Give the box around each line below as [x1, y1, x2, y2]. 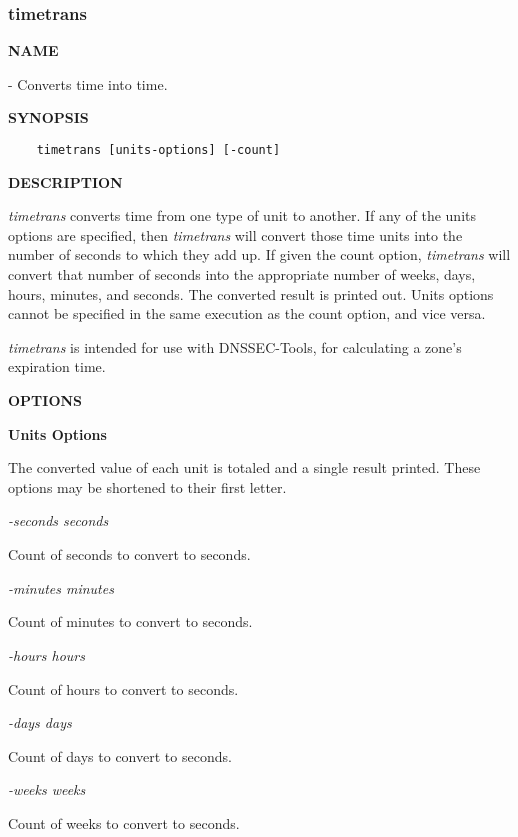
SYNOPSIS [8, 107, 89, 128]
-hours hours [8, 644, 85, 665]
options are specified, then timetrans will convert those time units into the [8, 224, 463, 245]
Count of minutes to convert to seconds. [8, 611, 253, 632]
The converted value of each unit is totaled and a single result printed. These [8, 457, 481, 478]
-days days [8, 712, 72, 733]
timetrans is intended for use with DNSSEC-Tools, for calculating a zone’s [8, 336, 462, 357]
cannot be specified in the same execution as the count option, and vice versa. [8, 303, 486, 324]
